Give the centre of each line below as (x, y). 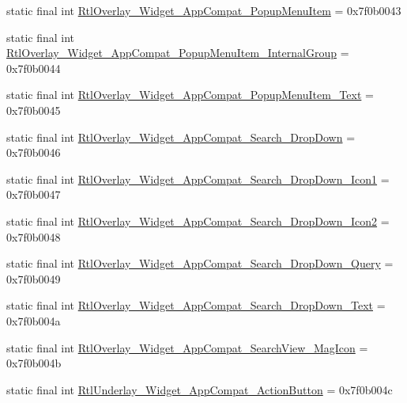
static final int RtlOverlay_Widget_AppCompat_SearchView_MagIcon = (187, 347)
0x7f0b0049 (34, 278)
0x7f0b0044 (34, 68)
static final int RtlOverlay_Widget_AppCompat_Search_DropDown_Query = (200, 263)
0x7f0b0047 (34, 194)
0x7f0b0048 (34, 236)
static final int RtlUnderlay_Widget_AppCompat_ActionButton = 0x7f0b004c (200, 389)
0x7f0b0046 (34, 152)
